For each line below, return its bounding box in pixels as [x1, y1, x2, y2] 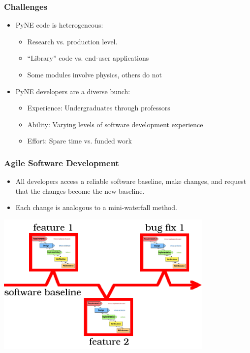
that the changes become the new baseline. [15, 185, 145, 196]
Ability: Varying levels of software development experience [27, 119, 203, 129]
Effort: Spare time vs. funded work [27, 136, 132, 146]
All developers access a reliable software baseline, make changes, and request [15, 176, 247, 186]
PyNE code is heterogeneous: [15, 20, 103, 30]
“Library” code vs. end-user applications [27, 53, 149, 63]
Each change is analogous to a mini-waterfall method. [15, 202, 178, 212]
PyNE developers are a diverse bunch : [15, 86, 130, 96]
